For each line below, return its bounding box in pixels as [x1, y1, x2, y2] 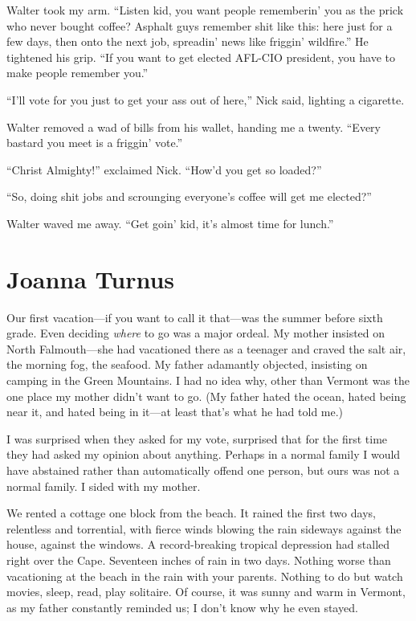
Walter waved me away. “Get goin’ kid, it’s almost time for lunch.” [6, 214, 334, 231]
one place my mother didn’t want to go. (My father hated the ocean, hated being [6, 387, 406, 404]
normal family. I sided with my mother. [6, 477, 201, 494]
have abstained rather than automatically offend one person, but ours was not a [6, 462, 400, 478]
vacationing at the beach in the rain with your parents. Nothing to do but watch [6, 567, 403, 584]
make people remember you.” [6, 64, 149, 81]
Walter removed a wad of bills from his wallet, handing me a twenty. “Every [6, 118, 381, 135]
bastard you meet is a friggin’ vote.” [6, 134, 183, 151]
